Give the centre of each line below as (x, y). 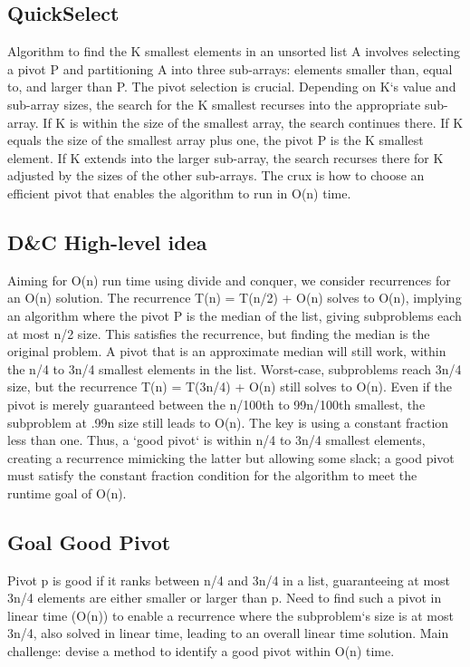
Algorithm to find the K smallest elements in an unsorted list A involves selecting (234, 51)
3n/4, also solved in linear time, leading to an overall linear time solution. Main (228, 633)
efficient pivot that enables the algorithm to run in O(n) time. (179, 193)
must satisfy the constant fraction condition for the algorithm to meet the (212, 475)
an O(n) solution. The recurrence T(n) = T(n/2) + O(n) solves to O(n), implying (235, 298)
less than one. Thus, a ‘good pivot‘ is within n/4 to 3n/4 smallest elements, (216, 440)
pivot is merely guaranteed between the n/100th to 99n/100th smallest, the (216, 404)
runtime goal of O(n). (67, 493)
